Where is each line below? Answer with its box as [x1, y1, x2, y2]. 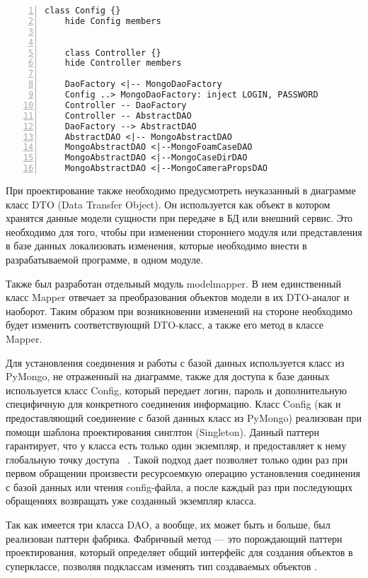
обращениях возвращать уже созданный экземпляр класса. [6, 493, 257, 508]
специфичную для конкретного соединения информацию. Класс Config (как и [6, 396, 341, 411]
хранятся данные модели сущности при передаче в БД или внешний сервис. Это [6, 211, 353, 225]
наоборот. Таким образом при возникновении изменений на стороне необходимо [6, 303, 352, 318]
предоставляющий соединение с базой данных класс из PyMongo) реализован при [6, 410, 362, 425]
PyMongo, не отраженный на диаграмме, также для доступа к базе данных [6, 369, 330, 384]
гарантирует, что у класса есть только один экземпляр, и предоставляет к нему [6, 438, 347, 453]
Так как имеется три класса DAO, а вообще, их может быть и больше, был [6, 517, 330, 532]
